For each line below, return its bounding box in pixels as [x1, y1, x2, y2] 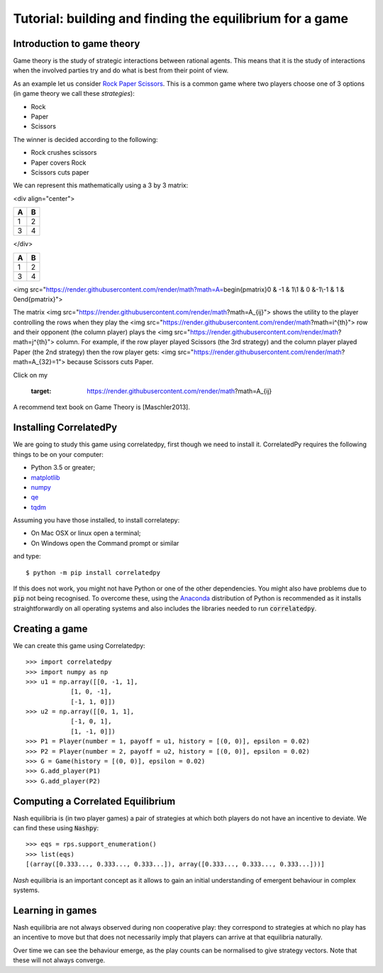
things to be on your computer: [13, 450, 104, 458]
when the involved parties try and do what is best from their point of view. [13, 66, 229, 75]
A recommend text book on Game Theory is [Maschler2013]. [13, 403, 191, 412]
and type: [13, 552, 42, 561]
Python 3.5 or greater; [30, 463, 96, 472]
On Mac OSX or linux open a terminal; [30, 529, 141, 537]
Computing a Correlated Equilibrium [13, 795, 176, 807]
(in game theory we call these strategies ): [13, 89, 135, 98]
